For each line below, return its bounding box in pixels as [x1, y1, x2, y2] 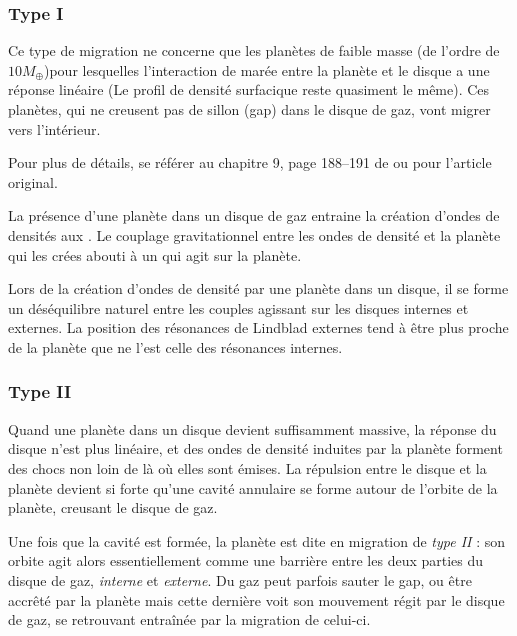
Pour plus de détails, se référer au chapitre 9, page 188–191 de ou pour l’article [8, 152, 492, 173]
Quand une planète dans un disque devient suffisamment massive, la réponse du [8, 418, 497, 439]
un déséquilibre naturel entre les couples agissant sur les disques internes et [8, 297, 469, 318]
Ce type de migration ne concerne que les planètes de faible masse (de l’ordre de [8, 40, 500, 61]
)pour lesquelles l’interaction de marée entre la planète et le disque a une [44, 59, 490, 80]
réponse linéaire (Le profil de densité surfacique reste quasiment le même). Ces [8, 79, 490, 100]
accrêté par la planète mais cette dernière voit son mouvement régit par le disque [8, 589, 505, 610]
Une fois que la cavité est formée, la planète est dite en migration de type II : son [8, 530, 506, 551]
